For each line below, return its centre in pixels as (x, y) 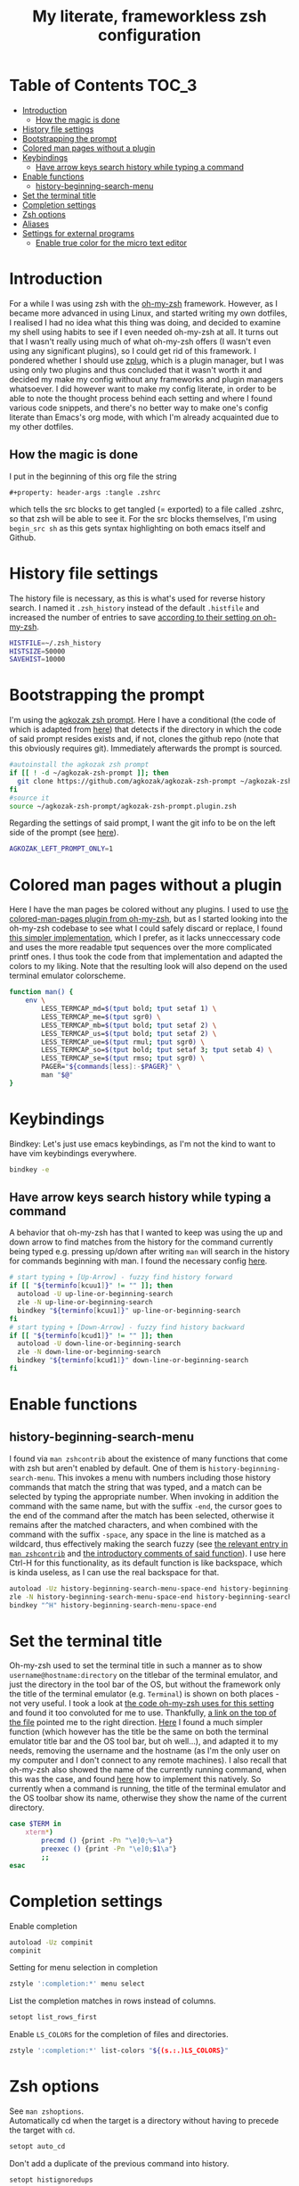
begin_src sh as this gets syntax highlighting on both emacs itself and (137, 528)
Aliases (36, 224)
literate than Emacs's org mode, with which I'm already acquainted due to (144, 417)
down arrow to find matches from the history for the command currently (141, 1242)
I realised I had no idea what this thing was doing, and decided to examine (145, 322)
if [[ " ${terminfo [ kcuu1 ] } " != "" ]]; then (91, 1286)
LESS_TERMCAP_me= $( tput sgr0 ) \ (101, 1017)
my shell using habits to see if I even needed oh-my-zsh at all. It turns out (144, 332)
